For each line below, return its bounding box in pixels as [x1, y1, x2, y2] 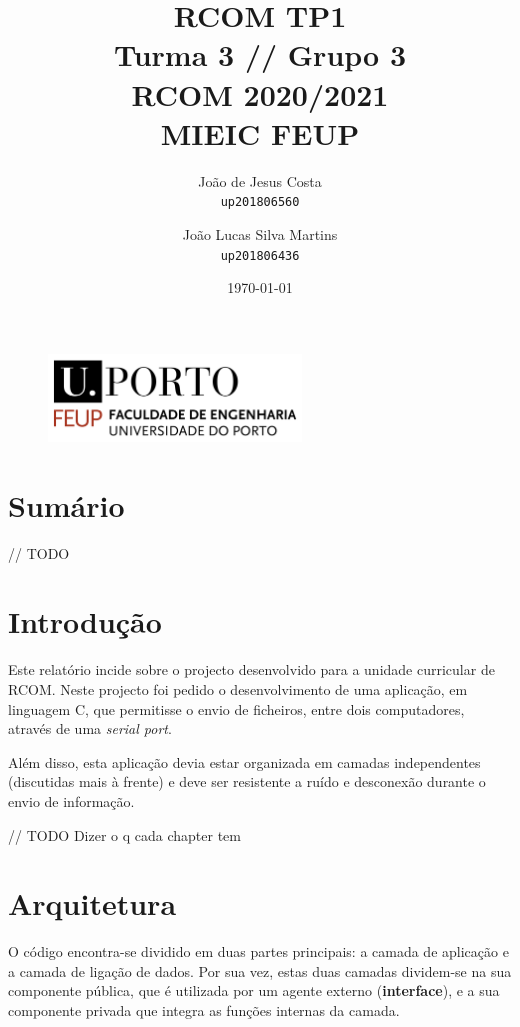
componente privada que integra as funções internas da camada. [8, 1000, 400, 1021]
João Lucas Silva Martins [182, 223, 338, 244]
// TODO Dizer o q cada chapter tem [8, 824, 241, 845]
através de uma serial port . [8, 718, 172, 739]
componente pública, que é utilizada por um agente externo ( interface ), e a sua [8, 980, 500, 1001]
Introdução [8, 601, 162, 642]
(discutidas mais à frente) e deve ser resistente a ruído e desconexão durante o [8, 771, 486, 792]
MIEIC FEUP [160, 112, 360, 153]
